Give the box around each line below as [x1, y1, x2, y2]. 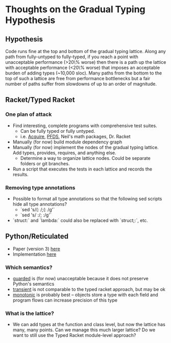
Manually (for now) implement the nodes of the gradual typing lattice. [12, 144, 159, 150]
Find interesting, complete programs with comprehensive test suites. [12, 122, 157, 129]
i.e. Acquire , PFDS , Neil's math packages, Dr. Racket [20, 133, 131, 139]
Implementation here [12, 251, 57, 257]
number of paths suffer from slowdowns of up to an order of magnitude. [5, 81, 157, 87]
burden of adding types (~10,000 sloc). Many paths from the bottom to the [5, 70, 162, 76]
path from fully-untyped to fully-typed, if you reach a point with [5, 54, 139, 60]
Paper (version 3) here [12, 246, 60, 252]
